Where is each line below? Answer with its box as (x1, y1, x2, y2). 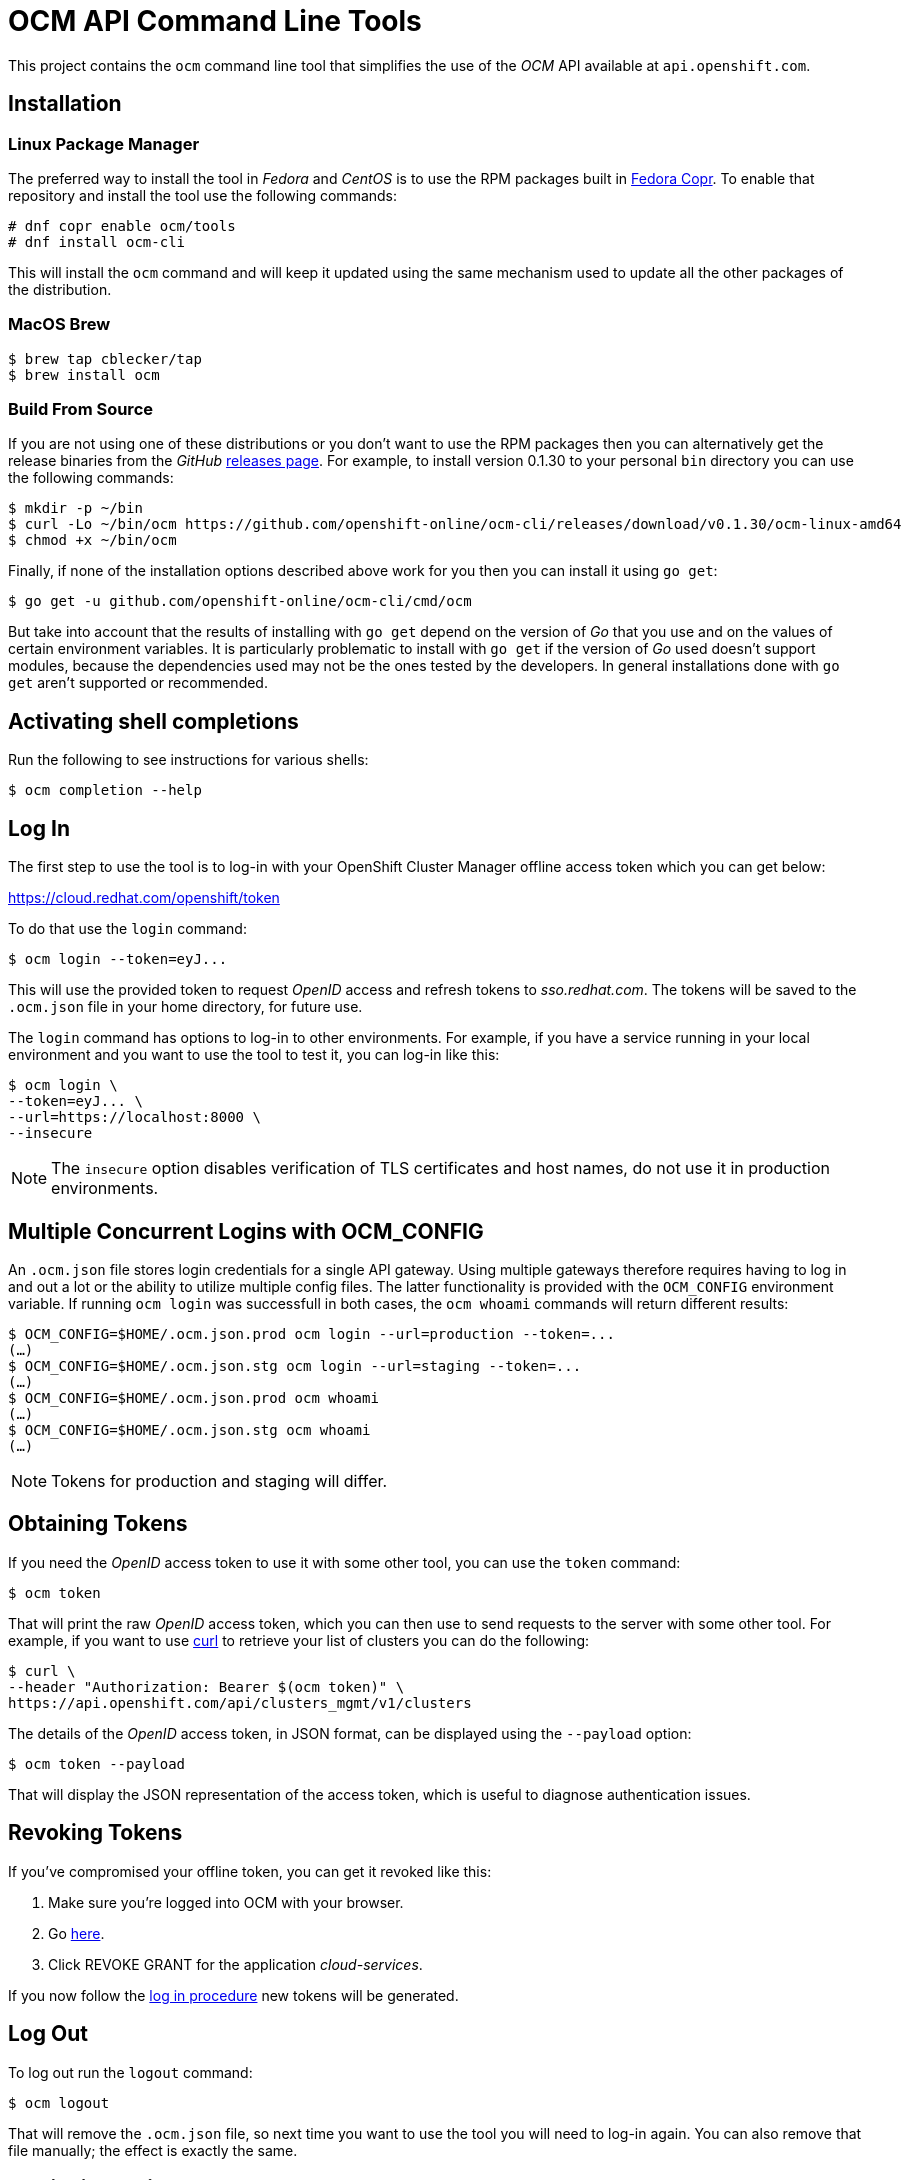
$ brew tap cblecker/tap (8, 350, 202, 367)
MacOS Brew (8, 314, 111, 335)
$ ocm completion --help (8, 782, 202, 799)
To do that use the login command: (8, 920, 247, 938)
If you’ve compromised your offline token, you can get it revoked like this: (8, 1862, 492, 1880)
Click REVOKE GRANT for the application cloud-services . (48, 1955, 423, 1973)
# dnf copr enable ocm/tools (8, 217, 236, 234)
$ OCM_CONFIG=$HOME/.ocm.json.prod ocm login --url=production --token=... (8, 1326, 615, 1342)
